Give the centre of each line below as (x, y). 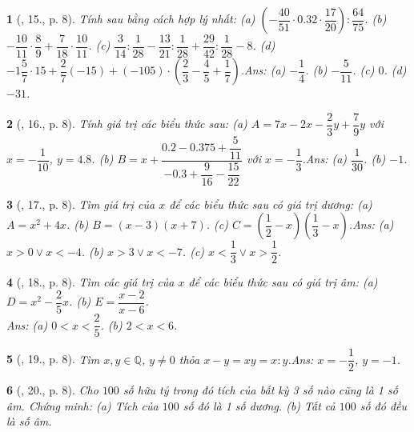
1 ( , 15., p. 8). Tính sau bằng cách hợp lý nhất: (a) (131, 18)
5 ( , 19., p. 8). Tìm (53, 359)
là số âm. (29, 421)
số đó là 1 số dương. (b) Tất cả (259, 405)
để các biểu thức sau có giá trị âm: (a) (283, 282)
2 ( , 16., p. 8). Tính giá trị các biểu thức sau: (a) (127, 124)
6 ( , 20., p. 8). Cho (52, 390)
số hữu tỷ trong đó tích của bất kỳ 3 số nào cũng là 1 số (260, 390)
